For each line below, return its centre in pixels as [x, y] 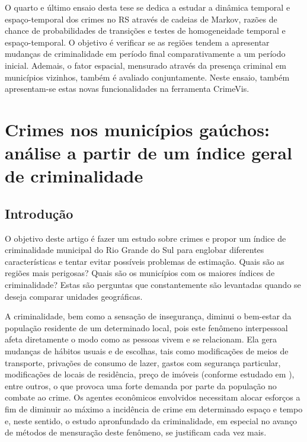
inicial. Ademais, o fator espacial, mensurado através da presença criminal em [145, 65]
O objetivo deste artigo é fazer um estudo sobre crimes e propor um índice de [145, 238]
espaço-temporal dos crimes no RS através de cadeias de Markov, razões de [141, 19]
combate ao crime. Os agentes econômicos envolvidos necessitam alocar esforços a [153, 397]
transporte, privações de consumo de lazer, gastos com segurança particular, [143, 362]
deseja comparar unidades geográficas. [74, 296]
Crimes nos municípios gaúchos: [137, 129]
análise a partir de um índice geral [148, 153]
